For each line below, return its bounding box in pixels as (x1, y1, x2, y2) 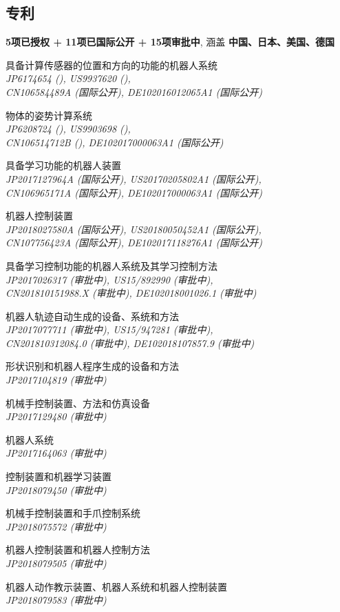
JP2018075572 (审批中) (6, 519, 107, 533)
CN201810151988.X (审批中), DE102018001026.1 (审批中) (6, 286, 257, 300)
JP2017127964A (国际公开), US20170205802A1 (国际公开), (6, 171, 262, 186)
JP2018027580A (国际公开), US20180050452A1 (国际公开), (6, 221, 262, 236)
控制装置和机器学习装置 (6, 469, 111, 484)
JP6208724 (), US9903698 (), (6, 121, 131, 136)
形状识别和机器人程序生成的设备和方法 (6, 359, 179, 373)
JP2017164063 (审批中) (6, 446, 107, 460)
